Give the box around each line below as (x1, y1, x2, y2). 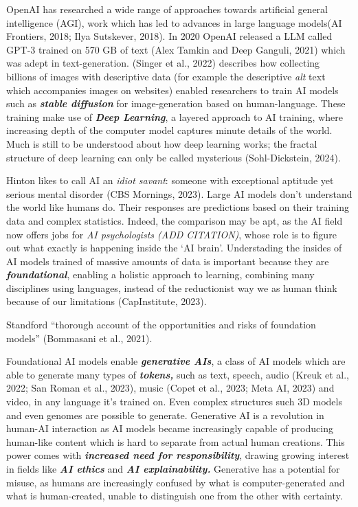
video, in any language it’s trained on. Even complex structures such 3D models (6, 394, 342, 409)
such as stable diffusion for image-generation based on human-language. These (6, 96, 346, 111)
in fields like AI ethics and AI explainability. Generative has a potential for (6, 462, 340, 475)
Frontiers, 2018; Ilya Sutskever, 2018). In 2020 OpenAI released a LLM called (6, 29, 333, 43)
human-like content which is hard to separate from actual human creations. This (6, 434, 345, 449)
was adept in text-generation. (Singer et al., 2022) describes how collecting (6, 56, 320, 70)
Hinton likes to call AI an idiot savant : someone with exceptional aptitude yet (6, 173, 334, 188)
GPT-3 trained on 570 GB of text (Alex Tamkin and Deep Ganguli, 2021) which (6, 42, 346, 56)
